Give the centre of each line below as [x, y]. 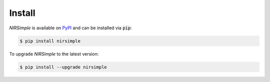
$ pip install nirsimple [50, 41]
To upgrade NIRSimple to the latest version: [54, 54]
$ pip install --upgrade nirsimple [63, 67]
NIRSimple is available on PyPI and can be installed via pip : [70, 28]
